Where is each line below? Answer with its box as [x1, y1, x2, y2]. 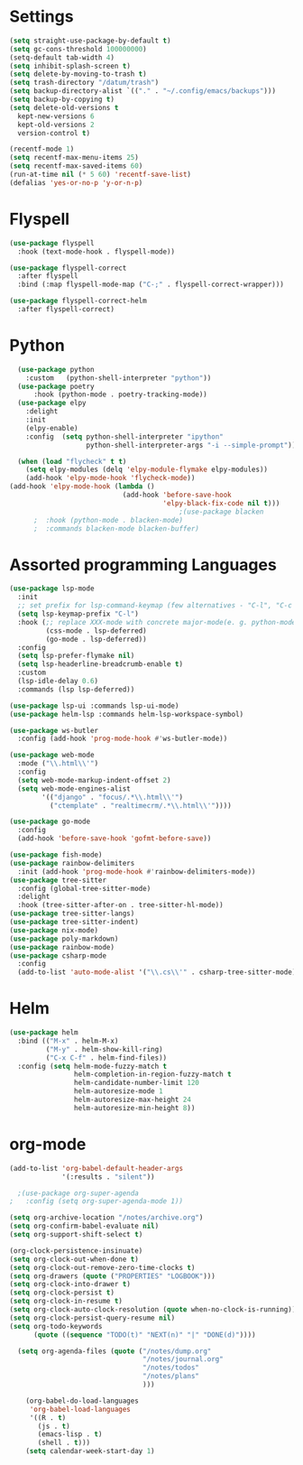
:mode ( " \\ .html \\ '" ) [17, 759, 99, 768]
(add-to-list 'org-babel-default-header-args [9, 1164, 183, 1173]
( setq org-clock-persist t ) [9, 1288, 115, 1297]
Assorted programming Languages [9, 554, 277, 575]
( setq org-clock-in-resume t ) [9, 1297, 124, 1306]
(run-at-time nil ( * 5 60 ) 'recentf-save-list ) [9, 170, 192, 180]
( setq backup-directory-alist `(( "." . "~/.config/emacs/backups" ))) [9, 87, 277, 96]
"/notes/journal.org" [142, 1355, 224, 1364]
